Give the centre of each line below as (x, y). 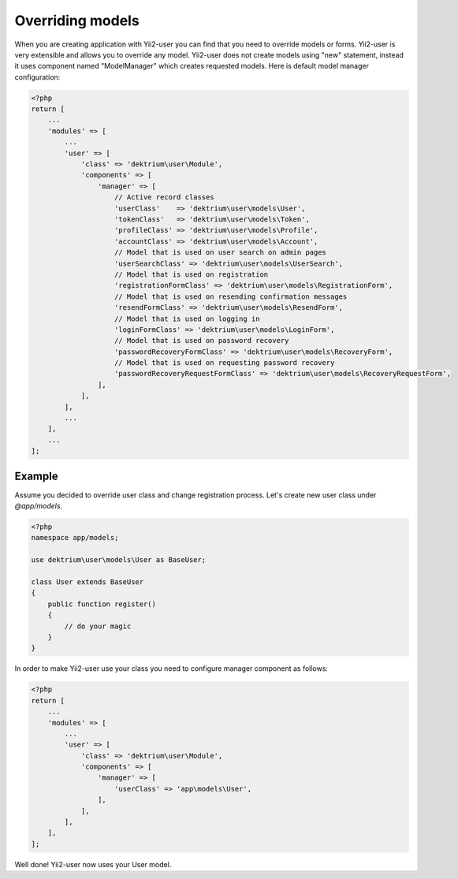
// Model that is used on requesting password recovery (225, 363)
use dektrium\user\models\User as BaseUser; (119, 560)
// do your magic (98, 626)
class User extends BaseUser (88, 582)
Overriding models (77, 20)
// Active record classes (164, 197)
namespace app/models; (75, 538)
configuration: (37, 77)
